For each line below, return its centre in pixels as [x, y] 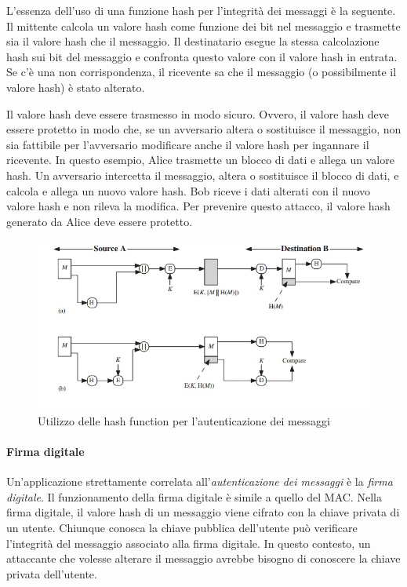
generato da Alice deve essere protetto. [100, 221]
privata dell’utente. [52, 573]
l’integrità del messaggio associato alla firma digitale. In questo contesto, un [189, 543]
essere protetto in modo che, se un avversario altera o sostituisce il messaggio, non [204, 129]
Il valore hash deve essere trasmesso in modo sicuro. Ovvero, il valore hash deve [198, 113]
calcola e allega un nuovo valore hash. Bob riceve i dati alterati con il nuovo [188, 190]
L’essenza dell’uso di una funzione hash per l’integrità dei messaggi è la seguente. [201, 10]
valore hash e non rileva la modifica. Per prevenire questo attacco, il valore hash [198, 206]
